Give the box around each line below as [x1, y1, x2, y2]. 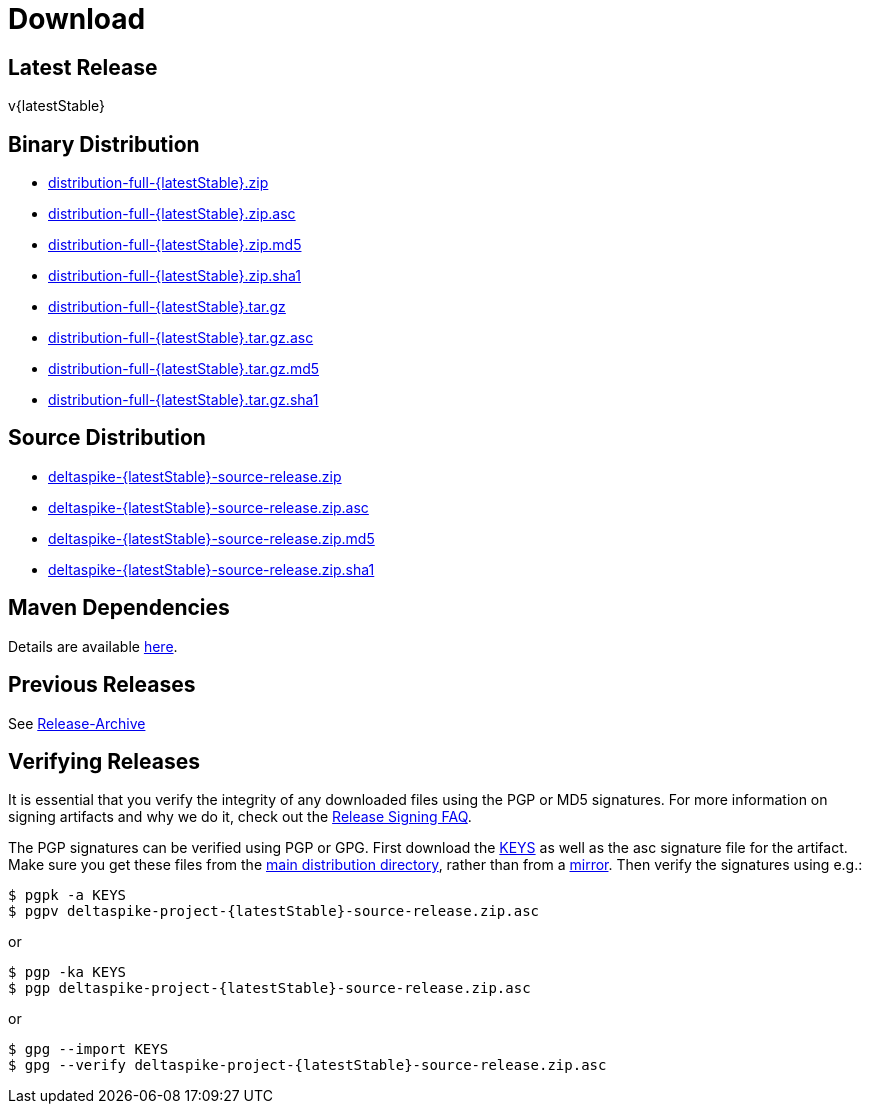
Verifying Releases [8, 748, 200, 774]
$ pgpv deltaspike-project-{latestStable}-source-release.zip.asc [8, 903, 540, 920]
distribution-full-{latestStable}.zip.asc [48, 205, 296, 223]
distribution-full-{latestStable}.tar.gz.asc [48, 329, 314, 347]
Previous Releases [8, 672, 196, 698]
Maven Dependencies [8, 595, 230, 621]
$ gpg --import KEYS [8, 1041, 169, 1058]
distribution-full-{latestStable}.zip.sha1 [48, 267, 301, 285]
